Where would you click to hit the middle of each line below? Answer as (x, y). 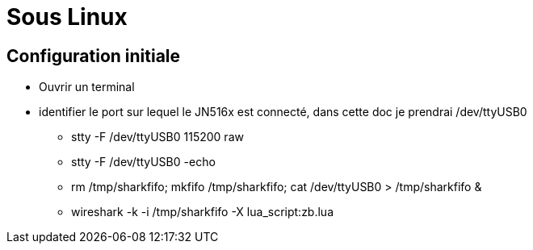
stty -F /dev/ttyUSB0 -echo (143, 162)
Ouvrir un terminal (87, 87)
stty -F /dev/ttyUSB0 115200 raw (157, 137)
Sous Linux (67, 17)
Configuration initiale (94, 56)
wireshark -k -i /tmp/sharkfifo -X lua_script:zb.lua (203, 212)
